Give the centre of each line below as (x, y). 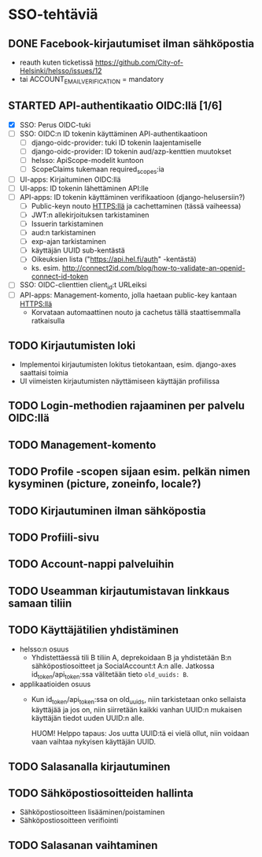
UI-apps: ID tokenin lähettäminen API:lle (84, 188)
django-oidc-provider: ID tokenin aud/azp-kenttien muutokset (131, 151)
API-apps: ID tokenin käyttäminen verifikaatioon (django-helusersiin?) (132, 197)
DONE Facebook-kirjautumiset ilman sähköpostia (131, 44)
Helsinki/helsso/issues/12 (61, 71)
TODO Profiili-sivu (54, 537)
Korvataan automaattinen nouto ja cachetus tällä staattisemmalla (136, 312)
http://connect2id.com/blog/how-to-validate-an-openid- (153, 268)
